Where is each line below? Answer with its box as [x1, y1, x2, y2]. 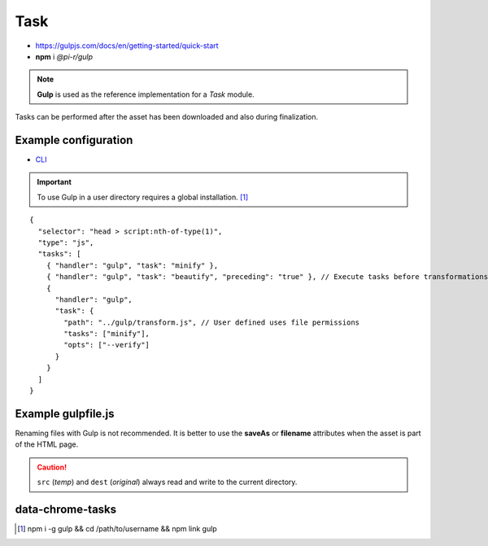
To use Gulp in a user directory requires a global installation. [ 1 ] [37, 192, 249, 202]
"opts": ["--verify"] [63, 340, 150, 350]
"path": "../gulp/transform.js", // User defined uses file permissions [63, 317, 360, 327]
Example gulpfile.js [15, 407, 115, 421]
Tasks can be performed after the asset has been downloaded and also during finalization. [15, 112, 319, 122]
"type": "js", [37, 238, 94, 247]
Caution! [37, 462, 68, 472]
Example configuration [15, 133, 133, 146]
